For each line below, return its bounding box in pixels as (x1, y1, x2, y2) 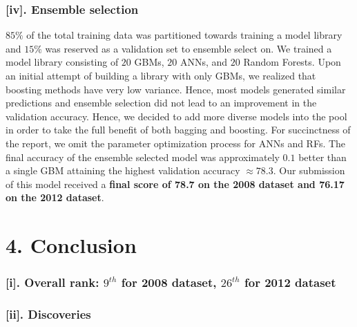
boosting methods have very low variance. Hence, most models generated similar (6, 82, 346, 96)
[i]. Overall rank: (6, 274, 99, 291)
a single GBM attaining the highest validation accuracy (6, 163, 240, 178)
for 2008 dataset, (121, 274, 217, 291)
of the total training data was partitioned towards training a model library (26, 28, 342, 42)
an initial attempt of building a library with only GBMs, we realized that (6, 68, 316, 82)
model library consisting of (6, 55, 119, 69)
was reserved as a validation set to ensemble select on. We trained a (45, 41, 332, 55)
